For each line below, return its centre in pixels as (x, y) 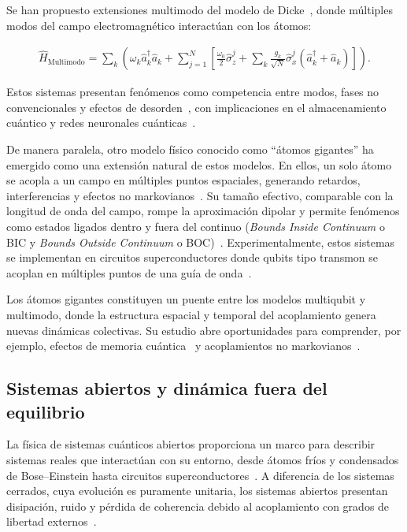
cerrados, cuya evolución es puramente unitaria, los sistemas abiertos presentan (197, 491)
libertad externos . (52, 521)
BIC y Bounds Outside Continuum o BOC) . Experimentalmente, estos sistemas (201, 242)
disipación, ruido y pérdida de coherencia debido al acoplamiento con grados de (198, 506)
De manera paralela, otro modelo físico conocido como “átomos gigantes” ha (190, 149)
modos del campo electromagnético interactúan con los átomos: (159, 25)
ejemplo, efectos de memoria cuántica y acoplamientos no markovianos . (183, 346)
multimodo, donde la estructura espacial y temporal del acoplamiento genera (191, 314)
